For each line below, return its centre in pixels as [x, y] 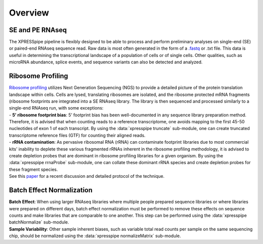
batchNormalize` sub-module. [39, 222]
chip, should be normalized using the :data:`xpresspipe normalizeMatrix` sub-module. [95, 236]
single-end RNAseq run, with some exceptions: [56, 108]
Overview [29, 13]
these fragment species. [33, 169]
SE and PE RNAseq [38, 30]
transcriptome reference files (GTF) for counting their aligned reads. [77, 135]
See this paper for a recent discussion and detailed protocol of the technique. [87, 176]
